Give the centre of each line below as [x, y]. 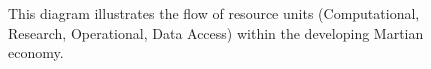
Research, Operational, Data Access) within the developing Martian [216, 32]
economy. [36, 52]
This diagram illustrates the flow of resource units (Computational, [214, 13]
